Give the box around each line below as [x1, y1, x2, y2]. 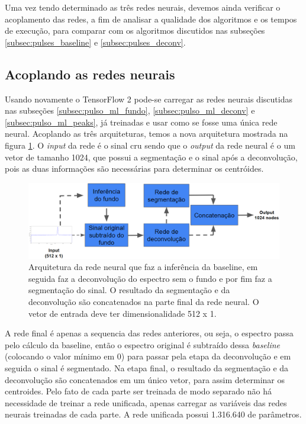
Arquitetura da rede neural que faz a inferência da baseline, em [28, 261, 258, 273]
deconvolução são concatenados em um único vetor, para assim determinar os [5, 373, 285, 386]
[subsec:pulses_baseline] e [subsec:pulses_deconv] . [5, 36, 186, 48]
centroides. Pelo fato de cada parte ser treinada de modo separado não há [5, 385, 272, 397]
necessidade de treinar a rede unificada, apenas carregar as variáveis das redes [5, 396, 287, 409]
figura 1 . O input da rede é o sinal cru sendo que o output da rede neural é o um [5, 139, 295, 151]
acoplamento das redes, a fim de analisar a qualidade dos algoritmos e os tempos [5, 12, 297, 25]
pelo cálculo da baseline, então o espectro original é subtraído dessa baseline [5, 338, 281, 351]
